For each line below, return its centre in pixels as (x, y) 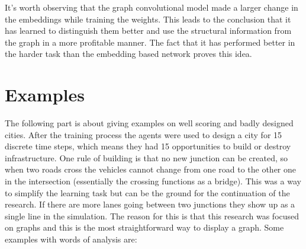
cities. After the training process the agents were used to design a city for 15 (144, 134)
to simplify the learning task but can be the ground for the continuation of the (147, 192)
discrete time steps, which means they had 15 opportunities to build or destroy (148, 146)
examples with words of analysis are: (71, 239)
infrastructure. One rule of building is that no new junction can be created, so (146, 157)
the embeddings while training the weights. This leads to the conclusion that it (148, 19)
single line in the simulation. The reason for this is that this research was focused (152, 216)
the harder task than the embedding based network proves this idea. (128, 54)
